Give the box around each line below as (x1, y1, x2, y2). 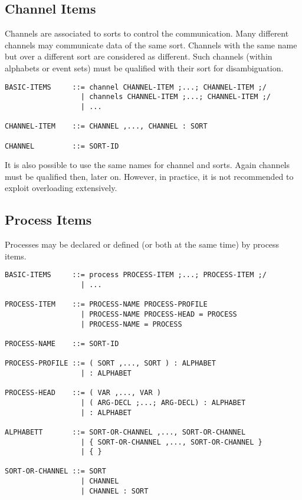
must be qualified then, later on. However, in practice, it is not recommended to (5, 170, 294, 182)
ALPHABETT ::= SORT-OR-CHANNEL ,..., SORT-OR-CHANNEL (5, 427, 246, 436)
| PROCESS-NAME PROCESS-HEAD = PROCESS (80, 310, 237, 318)
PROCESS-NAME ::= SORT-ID (5, 339, 119, 348)
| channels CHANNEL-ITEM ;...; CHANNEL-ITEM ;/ (80, 93, 271, 101)
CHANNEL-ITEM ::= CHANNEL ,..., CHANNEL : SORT (5, 122, 208, 131)
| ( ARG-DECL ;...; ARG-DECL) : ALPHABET (80, 398, 246, 407)
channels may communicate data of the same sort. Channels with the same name (5, 38, 297, 51)
